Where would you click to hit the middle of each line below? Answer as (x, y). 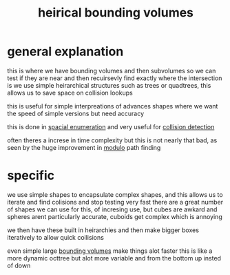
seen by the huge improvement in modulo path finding (84, 147)
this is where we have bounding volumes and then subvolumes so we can (112, 70)
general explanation (65, 51)
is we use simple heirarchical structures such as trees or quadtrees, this (109, 85)
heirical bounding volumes (116, 13)
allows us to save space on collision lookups (70, 93)
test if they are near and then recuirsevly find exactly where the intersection (115, 78)
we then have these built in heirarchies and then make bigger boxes (103, 230)
